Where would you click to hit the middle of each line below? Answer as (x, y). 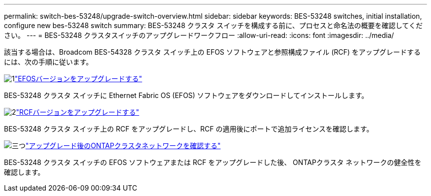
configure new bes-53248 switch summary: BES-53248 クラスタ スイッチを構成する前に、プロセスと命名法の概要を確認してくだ (213, 25)
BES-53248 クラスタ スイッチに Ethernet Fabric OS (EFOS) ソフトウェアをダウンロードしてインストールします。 (186, 95)
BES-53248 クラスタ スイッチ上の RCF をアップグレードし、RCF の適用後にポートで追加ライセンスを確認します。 (189, 129)
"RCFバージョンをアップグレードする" (77, 112)
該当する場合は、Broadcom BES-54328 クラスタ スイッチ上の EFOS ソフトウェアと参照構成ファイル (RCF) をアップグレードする (213, 52)
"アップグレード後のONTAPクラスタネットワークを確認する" (123, 146)
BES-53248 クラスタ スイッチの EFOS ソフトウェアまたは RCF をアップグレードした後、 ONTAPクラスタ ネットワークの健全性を (213, 162)
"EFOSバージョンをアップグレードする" (78, 79)
